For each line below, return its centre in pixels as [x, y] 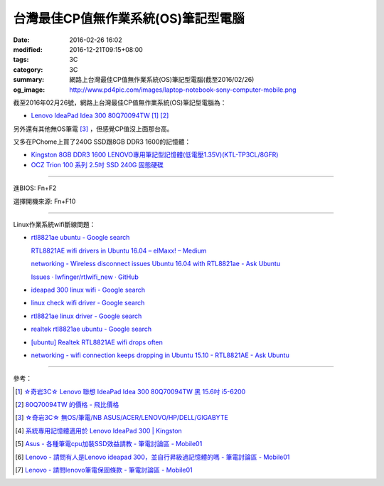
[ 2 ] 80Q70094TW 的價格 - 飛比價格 [67, 405]
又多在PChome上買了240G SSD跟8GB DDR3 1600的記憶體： [102, 142]
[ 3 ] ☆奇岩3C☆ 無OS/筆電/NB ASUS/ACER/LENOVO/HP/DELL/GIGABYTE [122, 418]
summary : [29, 80]
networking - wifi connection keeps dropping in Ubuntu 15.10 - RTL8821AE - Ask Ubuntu [160, 355]
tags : [21, 60]
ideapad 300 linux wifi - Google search [88, 290]
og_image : [29, 90]
